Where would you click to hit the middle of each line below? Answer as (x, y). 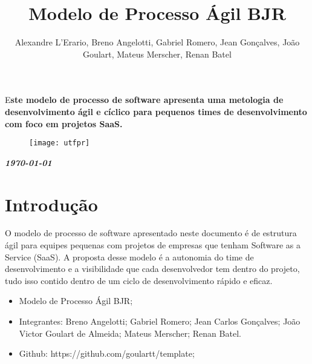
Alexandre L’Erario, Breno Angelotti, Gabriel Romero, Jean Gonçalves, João (157, 42)
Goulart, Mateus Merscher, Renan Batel (157, 54)
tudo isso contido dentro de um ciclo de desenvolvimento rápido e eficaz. (139, 280)
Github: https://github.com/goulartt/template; (107, 353)
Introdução (51, 204)
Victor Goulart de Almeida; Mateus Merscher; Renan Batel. (130, 333)
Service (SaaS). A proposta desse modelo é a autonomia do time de (129, 256)
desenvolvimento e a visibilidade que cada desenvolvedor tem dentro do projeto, (152, 269)
